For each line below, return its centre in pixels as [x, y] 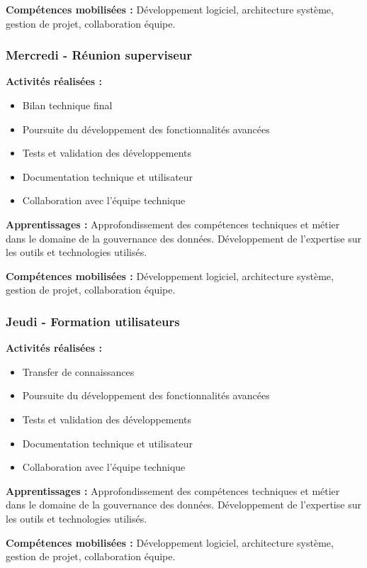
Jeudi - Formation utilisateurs [93, 321]
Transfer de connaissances [78, 371]
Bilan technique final [67, 105]
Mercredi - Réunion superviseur [99, 55]
